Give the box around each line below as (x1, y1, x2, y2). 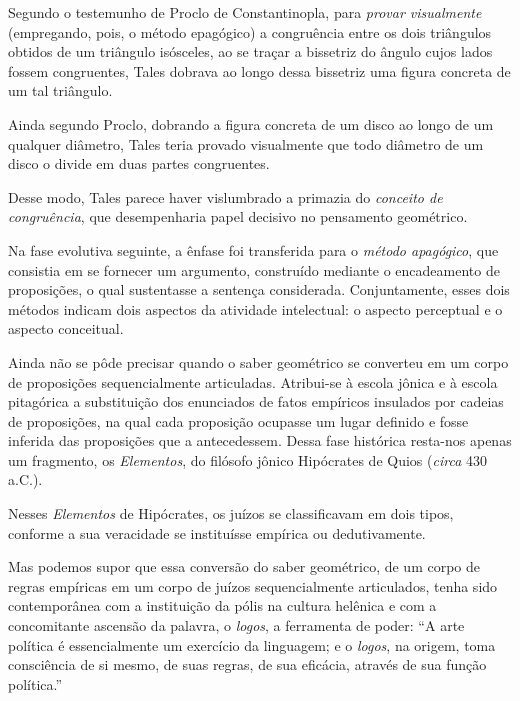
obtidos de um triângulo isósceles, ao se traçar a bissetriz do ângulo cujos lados (8, 41, 493, 62)
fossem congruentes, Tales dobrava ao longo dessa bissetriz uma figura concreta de (8, 60, 511, 81)
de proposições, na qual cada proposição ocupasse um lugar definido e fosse (8, 410, 469, 431)
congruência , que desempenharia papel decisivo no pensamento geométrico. (8, 206, 468, 227)
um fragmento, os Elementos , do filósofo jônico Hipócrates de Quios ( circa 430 (8, 449, 487, 470)
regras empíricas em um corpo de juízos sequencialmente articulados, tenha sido (8, 575, 498, 596)
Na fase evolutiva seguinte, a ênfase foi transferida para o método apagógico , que (8, 239, 499, 260)
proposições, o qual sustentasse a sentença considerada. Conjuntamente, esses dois (8, 279, 510, 300)
